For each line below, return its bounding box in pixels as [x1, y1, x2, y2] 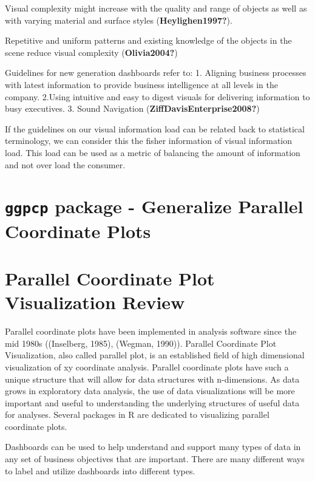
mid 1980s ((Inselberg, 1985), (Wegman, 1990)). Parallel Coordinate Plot [5, 336, 277, 349]
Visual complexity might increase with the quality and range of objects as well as [5, 2, 307, 14]
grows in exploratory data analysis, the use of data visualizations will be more [5, 384, 295, 397]
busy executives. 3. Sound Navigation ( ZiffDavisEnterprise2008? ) [5, 102, 260, 115]
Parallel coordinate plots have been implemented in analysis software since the [5, 325, 297, 338]
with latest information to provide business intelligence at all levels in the [5, 78, 279, 90]
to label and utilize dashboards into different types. [5, 464, 195, 477]
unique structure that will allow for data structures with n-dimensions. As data [5, 372, 300, 385]
